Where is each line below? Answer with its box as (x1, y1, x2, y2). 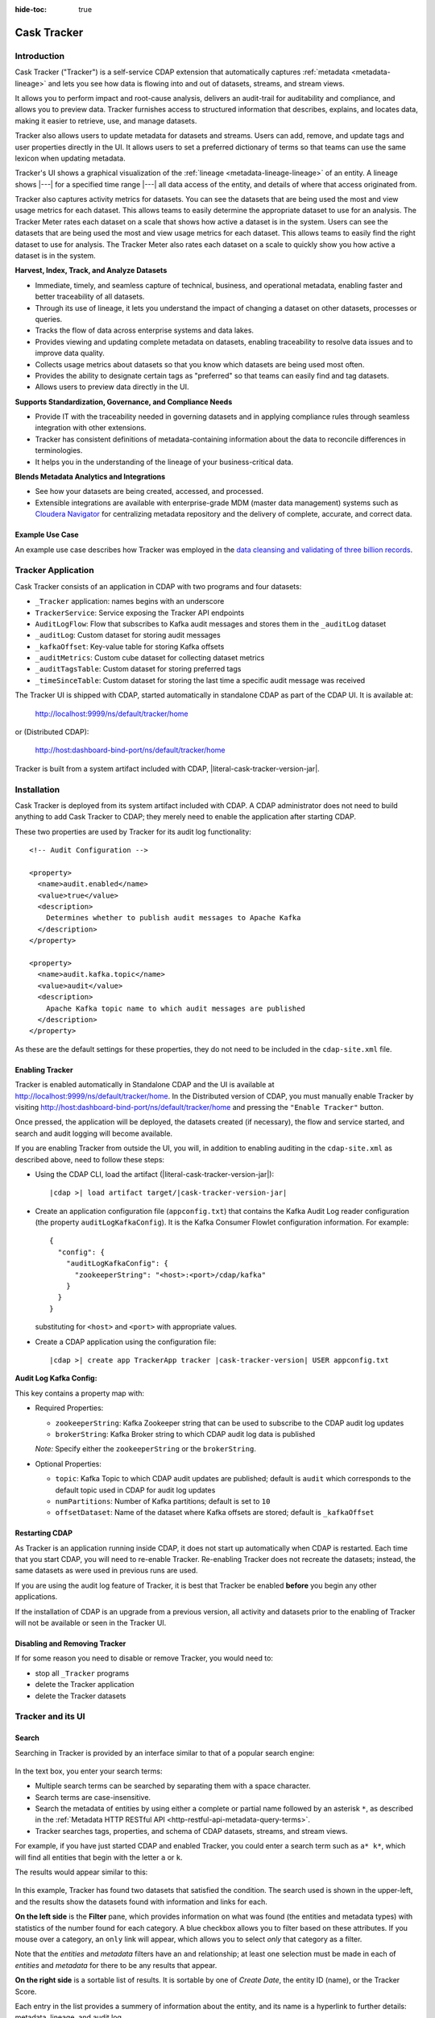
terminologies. (35, 446, 83, 455)
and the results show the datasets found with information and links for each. (14, 1897, 267, 1907)
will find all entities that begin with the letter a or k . (14, 1853, 183, 1862)
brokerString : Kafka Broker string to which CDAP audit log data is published (55, 1429, 316, 1438)
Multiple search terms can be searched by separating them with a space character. (35, 1781, 311, 1791)
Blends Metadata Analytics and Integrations (14, 472, 166, 482)
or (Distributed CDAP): (14, 727, 89, 737)
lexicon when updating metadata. (14, 153, 126, 163)
